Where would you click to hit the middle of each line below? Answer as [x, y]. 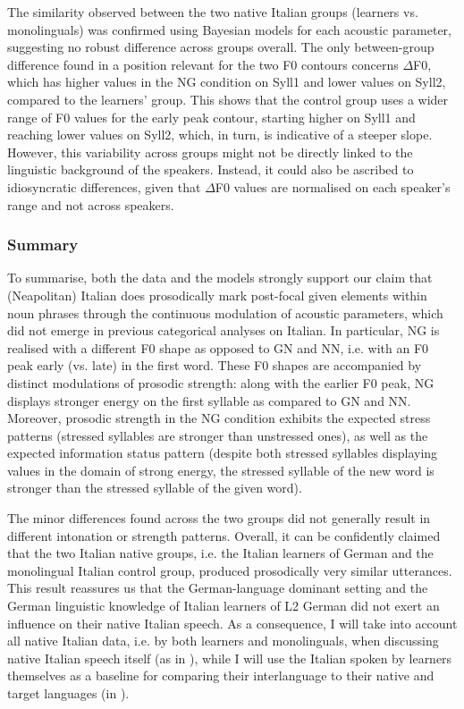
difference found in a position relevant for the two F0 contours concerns [203, 64]
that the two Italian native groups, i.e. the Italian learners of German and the [220, 553]
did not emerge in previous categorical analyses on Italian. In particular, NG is [224, 330]
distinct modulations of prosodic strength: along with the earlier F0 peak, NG [221, 382]
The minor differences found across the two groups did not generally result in [219, 518]
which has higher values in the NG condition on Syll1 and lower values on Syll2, [227, 82]
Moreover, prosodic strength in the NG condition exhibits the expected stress [219, 418]
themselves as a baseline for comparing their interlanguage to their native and [221, 675]
